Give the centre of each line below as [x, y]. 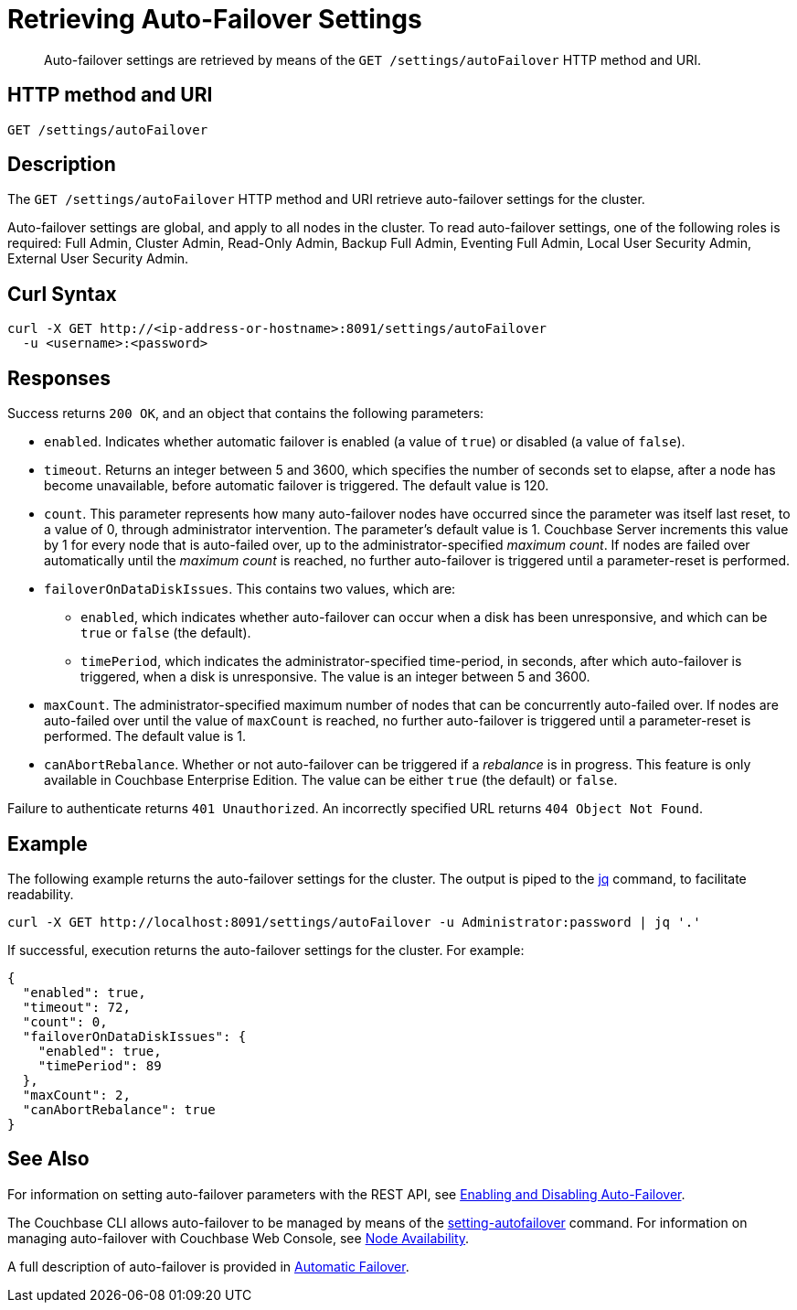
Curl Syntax [62, 294]
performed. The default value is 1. [145, 736]
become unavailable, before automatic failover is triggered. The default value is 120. [297, 486]
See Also [48, 1159]
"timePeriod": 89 [100, 1065]
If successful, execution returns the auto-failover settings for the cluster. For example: [266, 950]
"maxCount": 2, [76, 1095]
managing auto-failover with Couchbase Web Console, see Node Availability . [239, 1238]
